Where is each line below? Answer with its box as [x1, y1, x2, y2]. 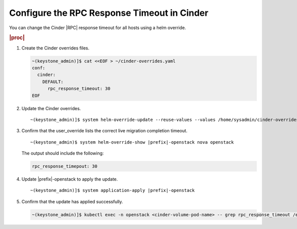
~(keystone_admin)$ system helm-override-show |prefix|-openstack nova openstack [30, 139, 234, 145]
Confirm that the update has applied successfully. [21, 198, 123, 204]
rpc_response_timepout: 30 [32, 163, 98, 169]
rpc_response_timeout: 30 [48, 86, 111, 91]
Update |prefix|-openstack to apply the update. [21, 176, 118, 182]
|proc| [9, 35, 25, 41]
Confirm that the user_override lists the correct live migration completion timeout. [21, 128, 188, 134]
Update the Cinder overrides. [21, 105, 81, 111]
